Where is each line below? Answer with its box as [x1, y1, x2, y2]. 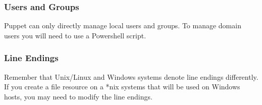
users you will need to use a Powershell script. [4, 30, 146, 40]
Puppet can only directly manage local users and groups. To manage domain [4, 20, 241, 31]
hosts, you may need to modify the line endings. [4, 91, 152, 101]
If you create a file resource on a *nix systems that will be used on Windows [4, 81, 240, 92]
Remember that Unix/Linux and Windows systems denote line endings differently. [4, 71, 258, 82]
